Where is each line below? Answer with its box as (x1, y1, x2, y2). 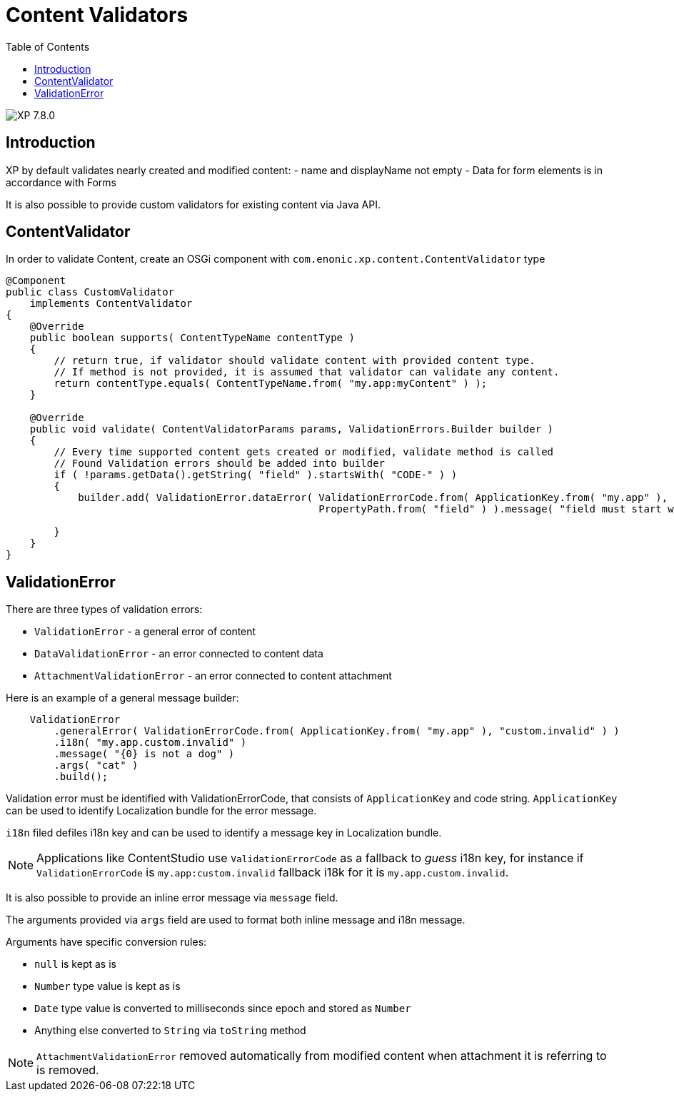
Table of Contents (6, 40, 90, 53)
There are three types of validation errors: (6, 603, 203, 616)
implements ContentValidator (29, 298, 193, 310)
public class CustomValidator (6, 286, 175, 298)
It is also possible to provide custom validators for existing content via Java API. (6, 198, 381, 211)
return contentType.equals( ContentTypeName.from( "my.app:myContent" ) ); (54, 378, 488, 390)
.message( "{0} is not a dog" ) (54, 748, 235, 760)
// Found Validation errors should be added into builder (54, 457, 386, 470)
